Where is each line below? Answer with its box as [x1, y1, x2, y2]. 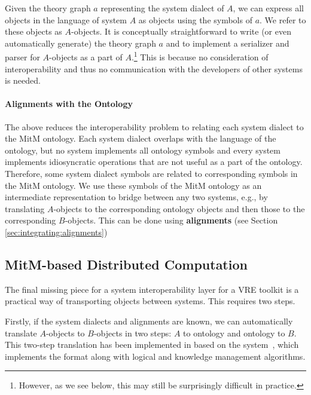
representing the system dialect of [100, 2, 224, 14]
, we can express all [233, 2, 304, 14]
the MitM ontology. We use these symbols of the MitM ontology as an [5, 179, 262, 191]
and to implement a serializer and [166, 36, 289, 49]
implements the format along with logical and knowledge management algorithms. [5, 350, 306, 362]
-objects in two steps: [93, 326, 172, 339]
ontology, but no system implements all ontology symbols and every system [5, 143, 280, 156]
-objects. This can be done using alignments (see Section [65, 214, 278, 226]
